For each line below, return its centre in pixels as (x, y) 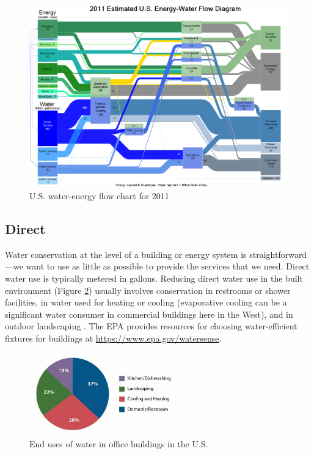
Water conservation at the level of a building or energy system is (126, 254)
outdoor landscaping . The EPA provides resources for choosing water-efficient (151, 326)
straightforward (278, 254)
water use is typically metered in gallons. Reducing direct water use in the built (154, 278)
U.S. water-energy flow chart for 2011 (99, 196)
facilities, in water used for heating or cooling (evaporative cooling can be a (146, 302)
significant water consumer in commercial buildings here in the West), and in (149, 314)
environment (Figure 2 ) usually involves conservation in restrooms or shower (148, 290)
